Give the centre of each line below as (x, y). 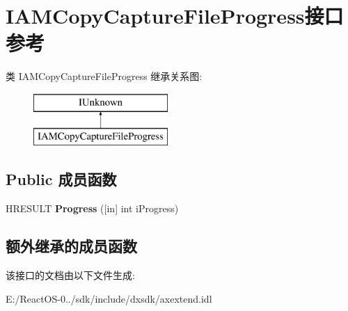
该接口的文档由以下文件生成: (70, 275)
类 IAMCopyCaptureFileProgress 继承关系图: (104, 76)
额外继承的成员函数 (71, 246)
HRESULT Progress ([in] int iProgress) (92, 208)
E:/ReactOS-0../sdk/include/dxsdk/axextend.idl (109, 298)
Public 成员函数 (61, 179)
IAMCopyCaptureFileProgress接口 (175, 16)
